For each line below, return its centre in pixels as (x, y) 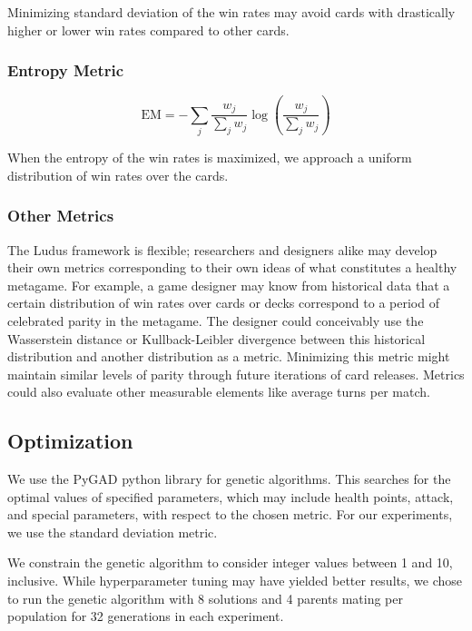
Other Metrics (61, 216)
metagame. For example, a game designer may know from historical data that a (229, 285)
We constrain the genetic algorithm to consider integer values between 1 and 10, (230, 562)
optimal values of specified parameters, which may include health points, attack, (231, 496)
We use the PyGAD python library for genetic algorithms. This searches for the (229, 479)
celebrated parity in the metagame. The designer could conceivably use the (216, 320)
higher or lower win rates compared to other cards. (148, 30)
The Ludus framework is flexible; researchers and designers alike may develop (222, 249)
